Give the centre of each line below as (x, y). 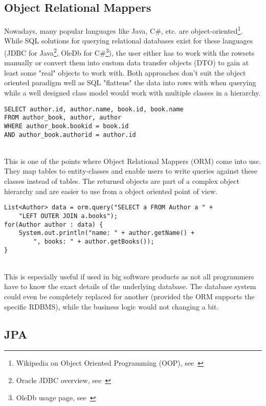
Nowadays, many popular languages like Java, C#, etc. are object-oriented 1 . (124, 30)
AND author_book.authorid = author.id (70, 135)
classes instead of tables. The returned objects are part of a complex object (122, 181)
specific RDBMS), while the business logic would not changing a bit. (112, 306)
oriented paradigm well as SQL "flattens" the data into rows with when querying (130, 82)
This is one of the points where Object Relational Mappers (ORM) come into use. (133, 161)
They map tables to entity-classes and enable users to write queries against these (131, 171)
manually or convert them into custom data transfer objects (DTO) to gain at (127, 63)
